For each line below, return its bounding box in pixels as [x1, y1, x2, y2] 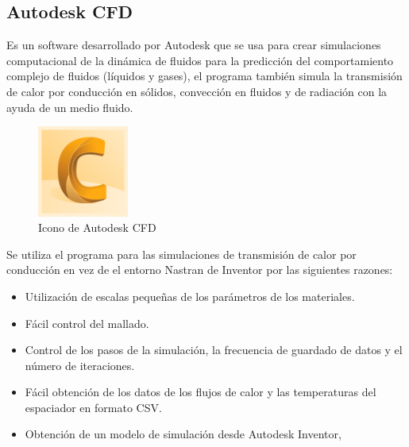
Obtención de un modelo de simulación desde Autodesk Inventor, [25, 426, 341, 442]
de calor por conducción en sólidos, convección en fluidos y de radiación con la [6, 83, 388, 99]
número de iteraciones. [25, 356, 135, 373]
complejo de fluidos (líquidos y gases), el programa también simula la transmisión [6, 67, 403, 84]
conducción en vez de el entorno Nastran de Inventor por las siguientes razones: [6, 261, 393, 278]
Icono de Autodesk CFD [38, 219, 156, 236]
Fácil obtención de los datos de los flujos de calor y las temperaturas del [25, 383, 376, 400]
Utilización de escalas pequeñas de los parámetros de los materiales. [25, 287, 355, 304]
